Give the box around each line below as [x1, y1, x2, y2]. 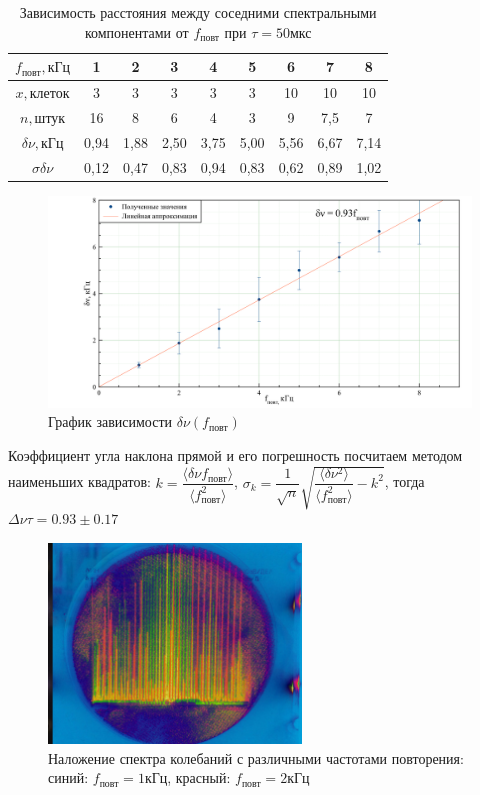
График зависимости [48, 411, 173, 432]
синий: [48, 767, 89, 788]
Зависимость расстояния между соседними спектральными [19, 2, 377, 22]
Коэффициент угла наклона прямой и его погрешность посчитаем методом [8, 444, 463, 465]
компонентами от [84, 21, 189, 42]
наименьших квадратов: [8, 471, 151, 492]
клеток [29, 87, 70, 102]
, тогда [384, 471, 425, 492]
